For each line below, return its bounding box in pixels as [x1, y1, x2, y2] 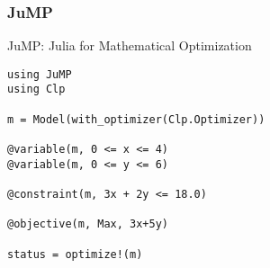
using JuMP [7, 67, 72, 81]
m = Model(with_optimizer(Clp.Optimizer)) [7, 112, 265, 126]
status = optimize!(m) [7, 247, 143, 261]
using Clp [7, 83, 66, 96]
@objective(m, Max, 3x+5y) [7, 218, 168, 231]
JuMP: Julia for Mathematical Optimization [7, 36, 252, 55]
